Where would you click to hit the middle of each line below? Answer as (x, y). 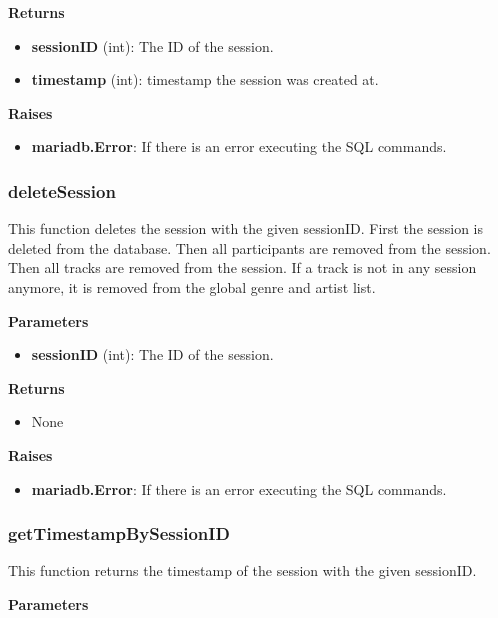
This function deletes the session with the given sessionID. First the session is (246, 228)
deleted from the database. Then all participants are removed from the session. (249, 247)
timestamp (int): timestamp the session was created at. (205, 79)
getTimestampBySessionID (119, 533)
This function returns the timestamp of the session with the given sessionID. (242, 570)
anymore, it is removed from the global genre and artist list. (192, 286)
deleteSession (62, 190)
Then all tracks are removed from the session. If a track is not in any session (242, 267)
